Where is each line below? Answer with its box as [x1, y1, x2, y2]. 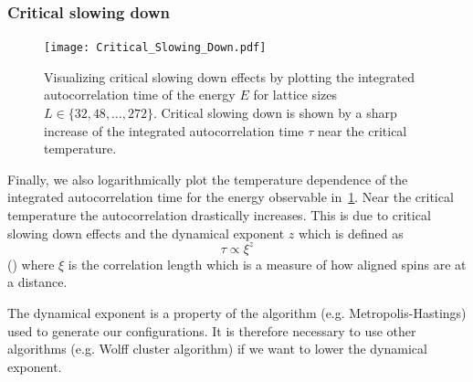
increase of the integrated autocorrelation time [44, 121, 304, 140]
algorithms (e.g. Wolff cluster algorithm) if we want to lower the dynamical [7, 339, 427, 358]
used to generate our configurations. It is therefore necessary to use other [7, 321, 416, 340]
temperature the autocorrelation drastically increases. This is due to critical [7, 206, 431, 225]
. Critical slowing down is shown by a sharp [153, 103, 397, 122]
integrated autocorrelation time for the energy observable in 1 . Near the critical [7, 187, 454, 207]
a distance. [7, 272, 68, 292]
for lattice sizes [253, 85, 337, 104]
